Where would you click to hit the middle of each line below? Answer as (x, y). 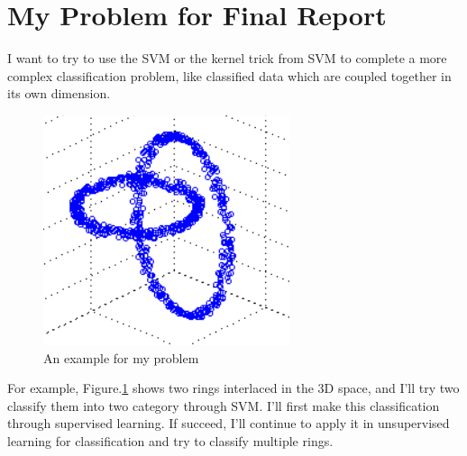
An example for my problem (121, 357)
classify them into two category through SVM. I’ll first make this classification (224, 405)
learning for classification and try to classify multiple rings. (170, 440)
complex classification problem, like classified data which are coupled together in (229, 75)
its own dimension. (59, 93)
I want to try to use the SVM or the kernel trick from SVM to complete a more (227, 58)
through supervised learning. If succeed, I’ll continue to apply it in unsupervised (229, 423)
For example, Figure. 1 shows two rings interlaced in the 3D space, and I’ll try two (233, 388)
